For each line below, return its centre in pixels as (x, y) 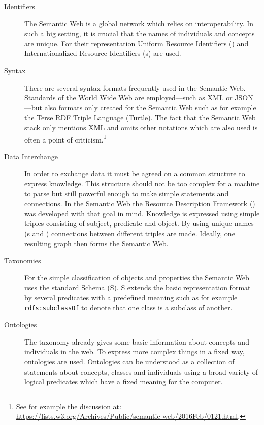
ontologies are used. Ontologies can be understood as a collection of (129, 361)
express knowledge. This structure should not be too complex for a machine (142, 183)
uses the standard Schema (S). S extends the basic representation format (138, 287)
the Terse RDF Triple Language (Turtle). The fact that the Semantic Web (140, 117)
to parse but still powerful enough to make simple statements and (127, 193)
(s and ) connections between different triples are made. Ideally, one (130, 233)
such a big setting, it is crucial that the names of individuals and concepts (140, 33)
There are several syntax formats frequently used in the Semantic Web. (135, 87)
